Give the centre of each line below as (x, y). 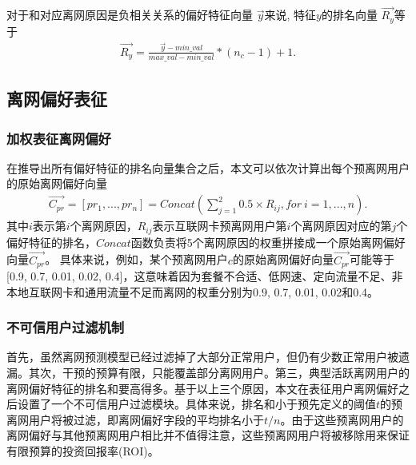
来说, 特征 (290, 15)
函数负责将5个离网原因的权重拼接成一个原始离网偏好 (268, 242)
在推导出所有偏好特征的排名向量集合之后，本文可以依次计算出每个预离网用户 (208, 167)
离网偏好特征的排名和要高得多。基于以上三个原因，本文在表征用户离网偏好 (202, 388)
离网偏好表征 (57, 99)
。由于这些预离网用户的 (342, 419)
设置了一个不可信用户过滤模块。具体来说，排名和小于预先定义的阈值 (196, 404)
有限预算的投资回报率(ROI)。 (83, 450)
